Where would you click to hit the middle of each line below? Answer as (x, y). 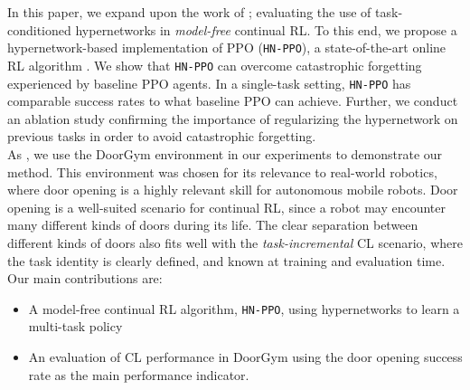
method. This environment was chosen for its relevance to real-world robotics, (222, 171)
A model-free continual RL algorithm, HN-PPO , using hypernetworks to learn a (244, 308)
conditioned (39, 29)
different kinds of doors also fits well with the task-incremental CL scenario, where (235, 242)
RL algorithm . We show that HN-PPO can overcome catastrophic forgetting (215, 65)
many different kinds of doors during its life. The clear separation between (213, 225)
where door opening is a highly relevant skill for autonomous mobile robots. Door (233, 190)
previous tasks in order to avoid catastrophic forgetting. (162, 136)
